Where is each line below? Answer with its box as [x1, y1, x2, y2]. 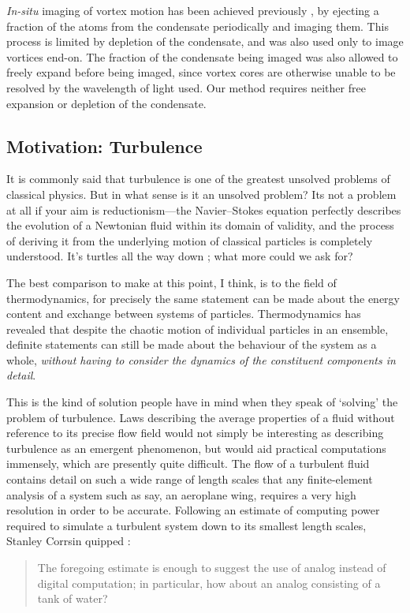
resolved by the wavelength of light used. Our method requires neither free [6, 79, 366, 95]
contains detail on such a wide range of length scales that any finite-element [6, 471, 373, 488]
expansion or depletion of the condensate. [6, 95, 207, 111]
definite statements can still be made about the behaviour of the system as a [6, 336, 377, 353]
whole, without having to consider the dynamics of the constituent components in [6, 351, 396, 368]
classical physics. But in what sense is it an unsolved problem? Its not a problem [6, 185, 397, 202]
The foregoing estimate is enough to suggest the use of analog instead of [37, 559, 386, 576]
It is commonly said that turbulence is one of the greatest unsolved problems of [6, 170, 390, 187]
